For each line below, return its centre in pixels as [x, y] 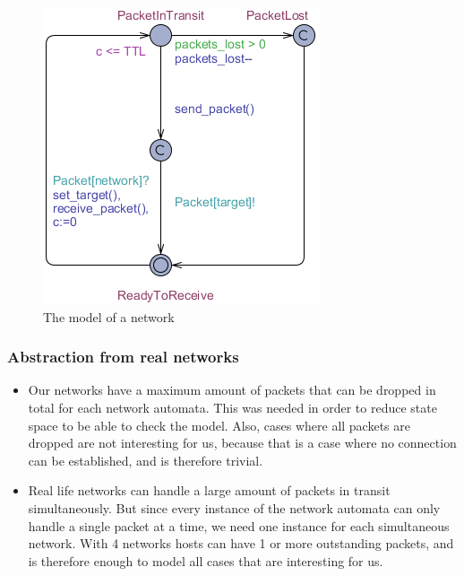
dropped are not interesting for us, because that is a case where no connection [242, 443]
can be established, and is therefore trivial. [146, 460]
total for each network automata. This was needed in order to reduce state [232, 407]
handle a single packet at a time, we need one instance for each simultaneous [239, 525]
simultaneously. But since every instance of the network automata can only [234, 507]
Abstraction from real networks [123, 357]
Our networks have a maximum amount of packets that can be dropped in [232, 390]
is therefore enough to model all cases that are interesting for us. [206, 560]
